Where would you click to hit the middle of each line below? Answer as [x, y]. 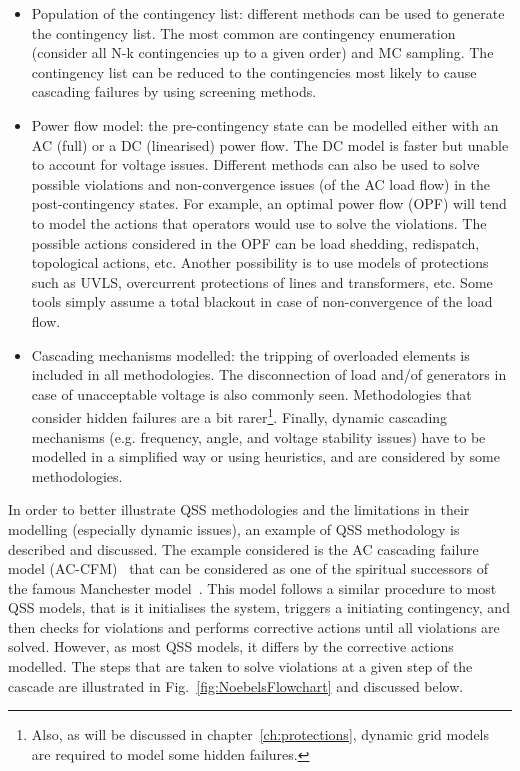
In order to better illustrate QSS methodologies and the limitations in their [239, 509]
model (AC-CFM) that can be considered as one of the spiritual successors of [248, 568]
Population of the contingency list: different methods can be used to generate [268, 13]
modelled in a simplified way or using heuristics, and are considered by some [265, 456]
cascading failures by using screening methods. [174, 91]
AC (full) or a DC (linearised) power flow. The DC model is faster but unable [270, 144]
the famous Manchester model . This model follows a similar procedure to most [252, 587]
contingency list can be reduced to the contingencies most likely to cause [254, 71]
